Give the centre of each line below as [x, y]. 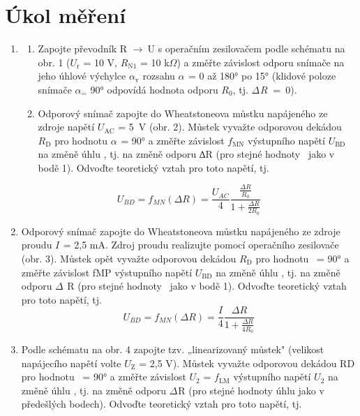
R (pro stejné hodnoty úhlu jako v [251, 390]
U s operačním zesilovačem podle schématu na [246, 49]
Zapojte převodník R [83, 49]
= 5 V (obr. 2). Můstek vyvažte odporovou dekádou [230, 127]
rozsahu [159, 76]
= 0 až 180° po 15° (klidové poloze [262, 76]
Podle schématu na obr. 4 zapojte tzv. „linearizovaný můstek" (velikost [173, 349]
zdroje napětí [66, 127]
